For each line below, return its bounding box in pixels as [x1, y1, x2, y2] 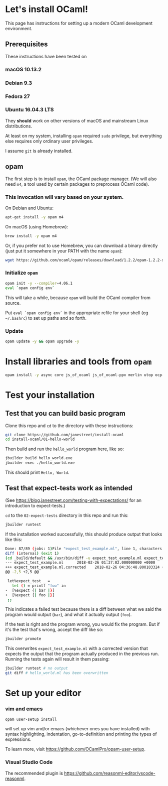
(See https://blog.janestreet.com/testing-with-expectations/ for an [5, 497, 141, 503]
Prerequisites [5, 40, 48, 49]
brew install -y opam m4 [5, 233, 57, 238]
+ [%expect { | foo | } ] [5, 592, 55, 598]
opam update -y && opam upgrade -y [5, 339, 79, 344]
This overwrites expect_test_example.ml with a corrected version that [5, 645, 148, 651]
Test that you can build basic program [5, 409, 126, 418]
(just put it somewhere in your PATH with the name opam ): [5, 247, 123, 254]
